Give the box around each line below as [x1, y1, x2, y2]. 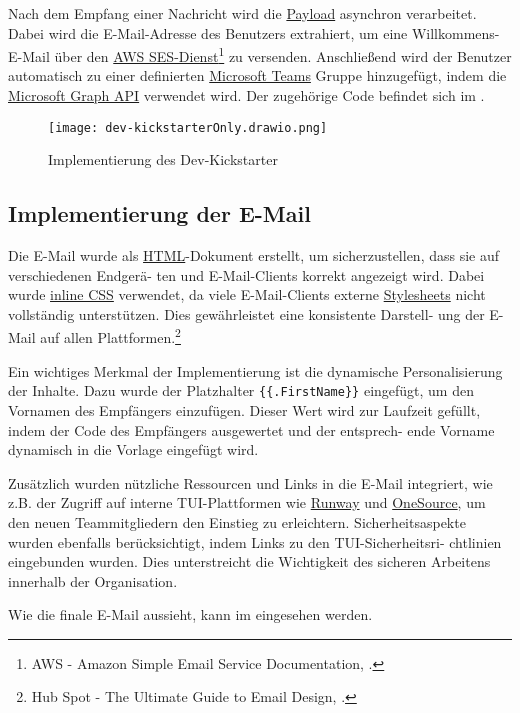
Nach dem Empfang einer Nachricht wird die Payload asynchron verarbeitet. [8, 3, 477, 23]
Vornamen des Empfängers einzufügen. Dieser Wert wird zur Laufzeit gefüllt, [8, 399, 481, 420]
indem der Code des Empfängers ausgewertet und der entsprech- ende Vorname [8, 419, 495, 440]
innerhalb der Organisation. [8, 570, 178, 591]
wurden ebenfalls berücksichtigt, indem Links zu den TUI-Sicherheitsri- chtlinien [8, 531, 502, 552]
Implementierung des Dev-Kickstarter [48, 149, 278, 170]
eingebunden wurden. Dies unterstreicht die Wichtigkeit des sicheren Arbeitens [8, 551, 491, 572]
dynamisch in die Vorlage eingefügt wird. [8, 439, 259, 460]
